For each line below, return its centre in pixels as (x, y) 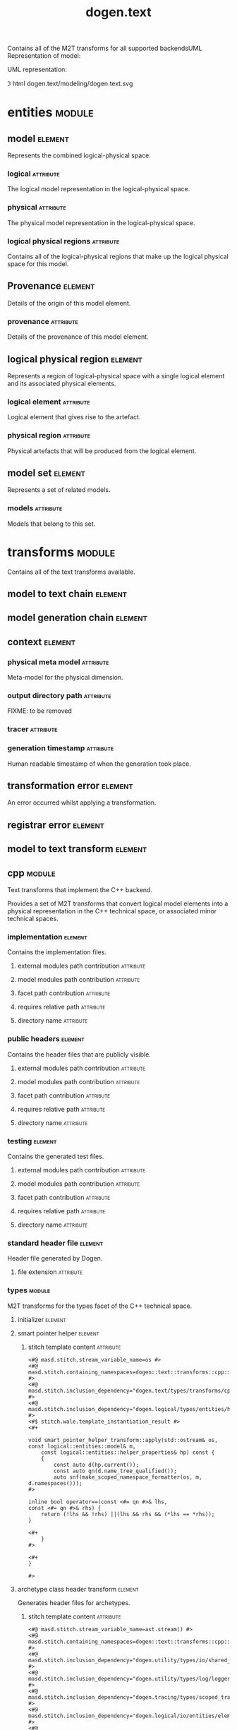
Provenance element (51, 286)
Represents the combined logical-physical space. (79, 155)
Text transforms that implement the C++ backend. (80, 890)
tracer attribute (32, 729)
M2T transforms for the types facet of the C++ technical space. (100, 1306)
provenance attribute (43, 321)
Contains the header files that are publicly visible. (79, 1054)
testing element (32, 1141)
